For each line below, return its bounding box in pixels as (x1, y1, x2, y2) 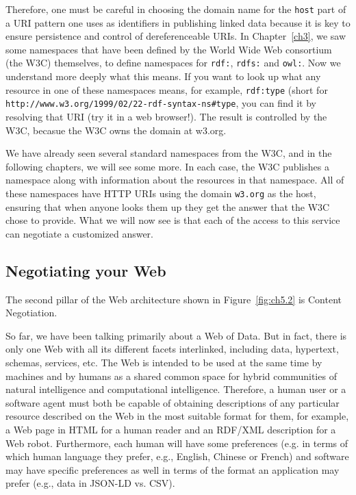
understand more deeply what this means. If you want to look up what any (5, 69, 321, 84)
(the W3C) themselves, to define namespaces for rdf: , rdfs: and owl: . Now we (5, 55, 341, 70)
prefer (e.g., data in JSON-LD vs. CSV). (5, 476, 175, 490)
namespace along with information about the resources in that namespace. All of (5, 173, 344, 187)
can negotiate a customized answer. (5, 226, 153, 240)
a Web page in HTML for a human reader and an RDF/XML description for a (5, 422, 336, 436)
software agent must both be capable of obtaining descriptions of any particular (5, 395, 340, 409)
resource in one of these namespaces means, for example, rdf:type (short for (5, 82, 328, 97)
